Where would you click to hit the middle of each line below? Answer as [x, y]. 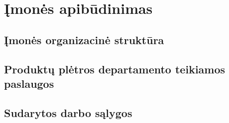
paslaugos [29, 83]
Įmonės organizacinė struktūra [84, 39]
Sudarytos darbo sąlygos [68, 112]
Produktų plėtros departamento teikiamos [115, 69]
